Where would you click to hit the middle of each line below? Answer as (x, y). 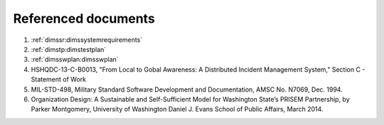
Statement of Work (59, 80)
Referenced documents (84, 18)
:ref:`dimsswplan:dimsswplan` (75, 60)
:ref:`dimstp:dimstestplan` (69, 49)
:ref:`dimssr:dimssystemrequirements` (87, 40)
